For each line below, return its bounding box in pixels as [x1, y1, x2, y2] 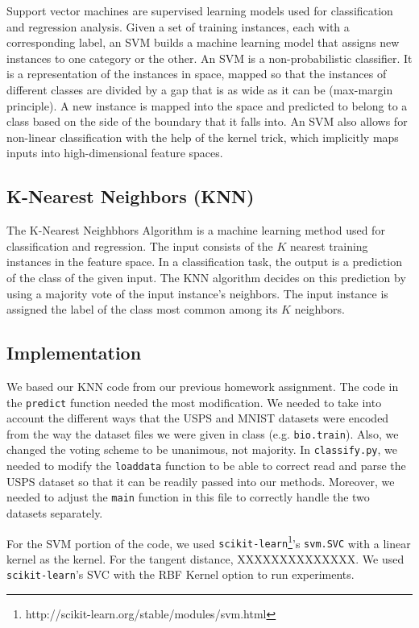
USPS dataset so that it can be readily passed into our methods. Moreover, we [6, 472, 395, 489]
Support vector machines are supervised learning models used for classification [6, 2, 393, 19]
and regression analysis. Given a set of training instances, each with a [6, 18, 350, 35]
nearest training [290, 237, 368, 254]
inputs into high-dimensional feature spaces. [6, 144, 223, 161]
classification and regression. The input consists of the [6, 237, 273, 254]
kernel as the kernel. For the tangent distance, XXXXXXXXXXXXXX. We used [6, 550, 404, 567]
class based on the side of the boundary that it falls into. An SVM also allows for [6, 113, 408, 130]
